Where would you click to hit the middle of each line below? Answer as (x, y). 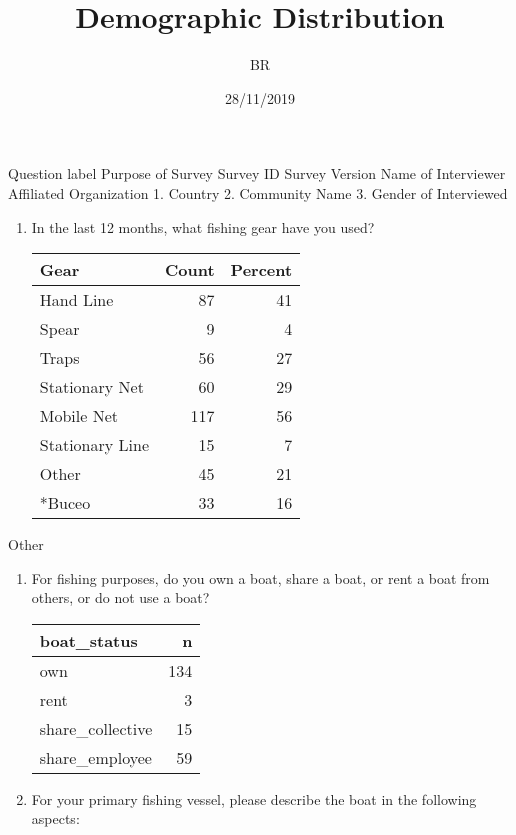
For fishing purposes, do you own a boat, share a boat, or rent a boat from (260, 577)
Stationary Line (94, 445)
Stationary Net (91, 387)
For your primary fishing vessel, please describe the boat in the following (254, 798)
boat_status (88, 640)
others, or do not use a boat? (120, 597)
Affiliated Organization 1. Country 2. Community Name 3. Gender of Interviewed (258, 192)
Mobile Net (79, 416)
